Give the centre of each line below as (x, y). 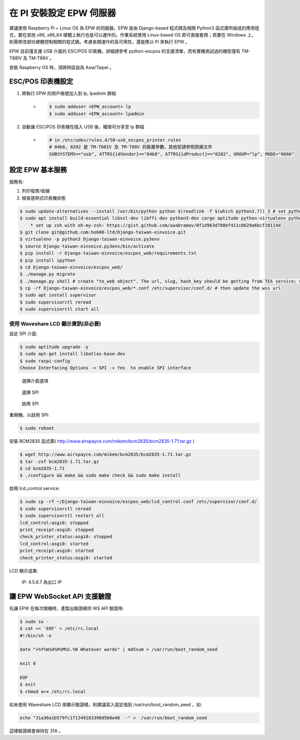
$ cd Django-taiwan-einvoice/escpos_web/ (71, 267)
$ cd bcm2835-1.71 (42, 468)
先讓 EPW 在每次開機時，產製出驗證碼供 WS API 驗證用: (67, 608)
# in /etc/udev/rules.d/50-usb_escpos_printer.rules (115, 140)
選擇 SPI (30, 392)
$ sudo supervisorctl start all (59, 309)
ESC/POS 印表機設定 (41, 82)
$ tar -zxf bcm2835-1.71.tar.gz (59, 461)
